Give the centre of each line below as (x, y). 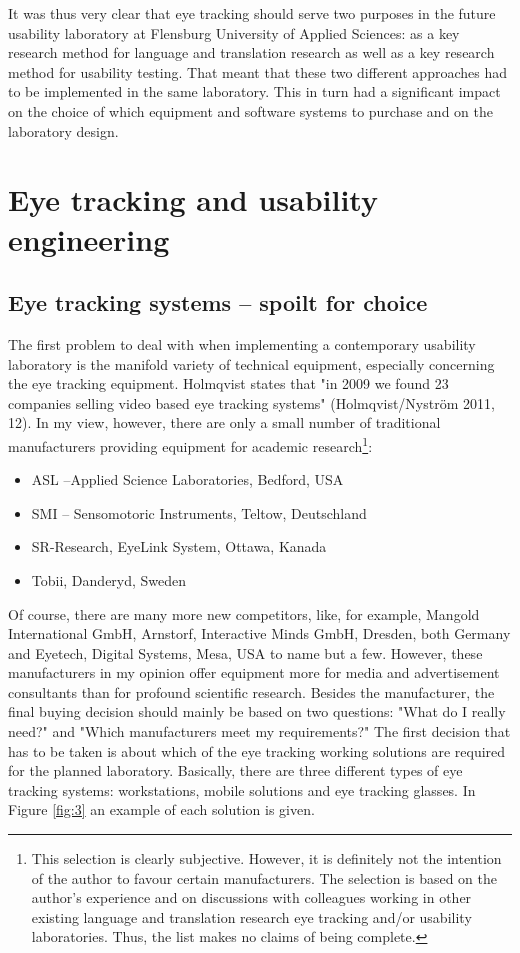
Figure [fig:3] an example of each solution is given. (161, 809)
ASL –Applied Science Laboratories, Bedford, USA (187, 479)
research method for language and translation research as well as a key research (251, 52)
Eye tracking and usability (193, 199)
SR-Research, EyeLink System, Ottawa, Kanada (179, 546)
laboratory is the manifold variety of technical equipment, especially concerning (251, 363)
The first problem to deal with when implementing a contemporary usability (242, 343)
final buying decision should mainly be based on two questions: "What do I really (257, 711)
